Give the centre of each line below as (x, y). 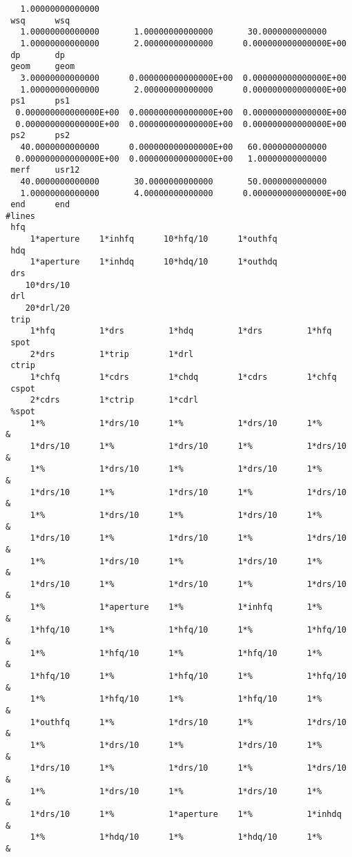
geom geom (43, 67)
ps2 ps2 (40, 136)
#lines (20, 216)
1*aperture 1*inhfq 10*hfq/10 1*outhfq (154, 239)
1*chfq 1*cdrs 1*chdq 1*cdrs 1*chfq (183, 377)
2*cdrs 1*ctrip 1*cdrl (114, 400)
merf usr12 (45, 170)
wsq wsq (40, 20)
